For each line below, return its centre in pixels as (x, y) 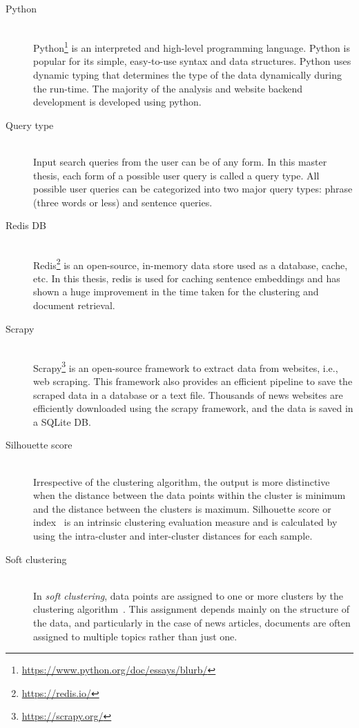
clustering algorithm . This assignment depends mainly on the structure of (191, 609)
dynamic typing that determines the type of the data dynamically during (188, 75)
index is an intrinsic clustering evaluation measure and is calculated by (185, 522)
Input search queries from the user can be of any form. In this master (180, 161)
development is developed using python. (117, 102)
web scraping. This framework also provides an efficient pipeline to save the (193, 381)
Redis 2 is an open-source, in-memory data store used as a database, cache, (191, 264)
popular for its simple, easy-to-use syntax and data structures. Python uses (192, 61)
